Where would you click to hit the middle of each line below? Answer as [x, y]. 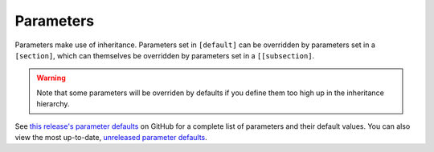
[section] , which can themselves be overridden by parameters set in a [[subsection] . [165, 55]
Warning [51, 78]
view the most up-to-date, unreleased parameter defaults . [111, 137]
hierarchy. [53, 104]
